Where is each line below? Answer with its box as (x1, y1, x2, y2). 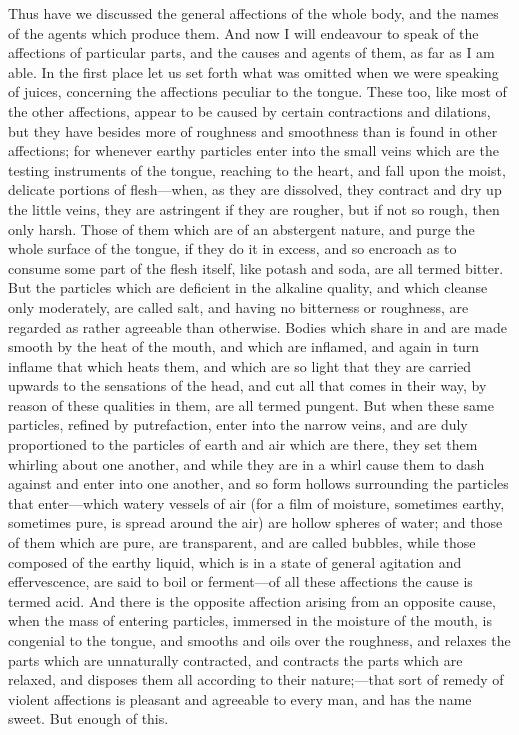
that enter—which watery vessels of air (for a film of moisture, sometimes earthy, (8, 492, 505, 513)
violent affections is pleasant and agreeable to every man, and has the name (8, 688, 472, 709)
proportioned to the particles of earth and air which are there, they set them (8, 434, 478, 455)
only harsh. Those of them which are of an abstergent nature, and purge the (8, 218, 475, 239)
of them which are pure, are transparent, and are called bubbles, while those (8, 532, 476, 553)
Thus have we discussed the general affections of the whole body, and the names (8, 3, 499, 23)
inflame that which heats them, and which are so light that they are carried (8, 355, 472, 376)
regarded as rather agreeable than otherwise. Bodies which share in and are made (8, 316, 507, 337)
